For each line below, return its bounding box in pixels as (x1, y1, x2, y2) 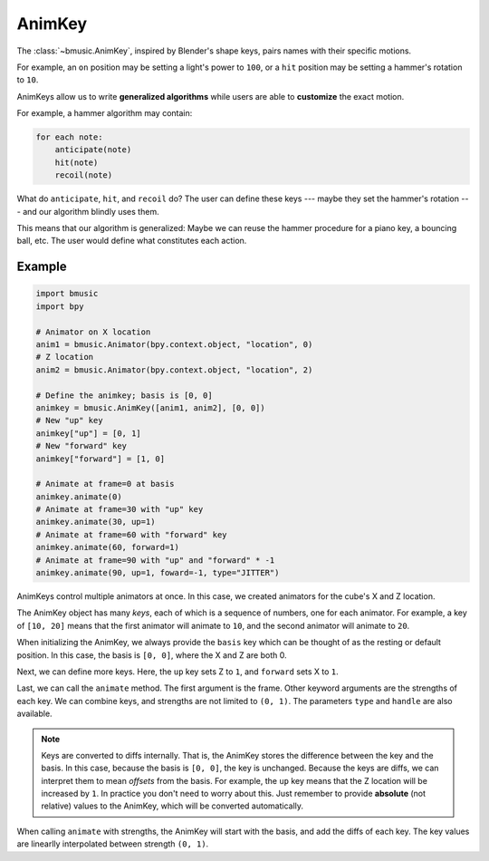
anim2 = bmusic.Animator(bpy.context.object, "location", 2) (35, 364, 313, 375)
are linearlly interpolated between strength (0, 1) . (16, 838, 209, 849)
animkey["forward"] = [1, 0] (35, 453, 166, 464)
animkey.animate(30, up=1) (35, 517, 156, 527)
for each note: (35, 132, 103, 142)
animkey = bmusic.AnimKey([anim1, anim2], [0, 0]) (35, 402, 266, 412)
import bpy (35, 301, 84, 312)
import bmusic (35, 288, 99, 299)
